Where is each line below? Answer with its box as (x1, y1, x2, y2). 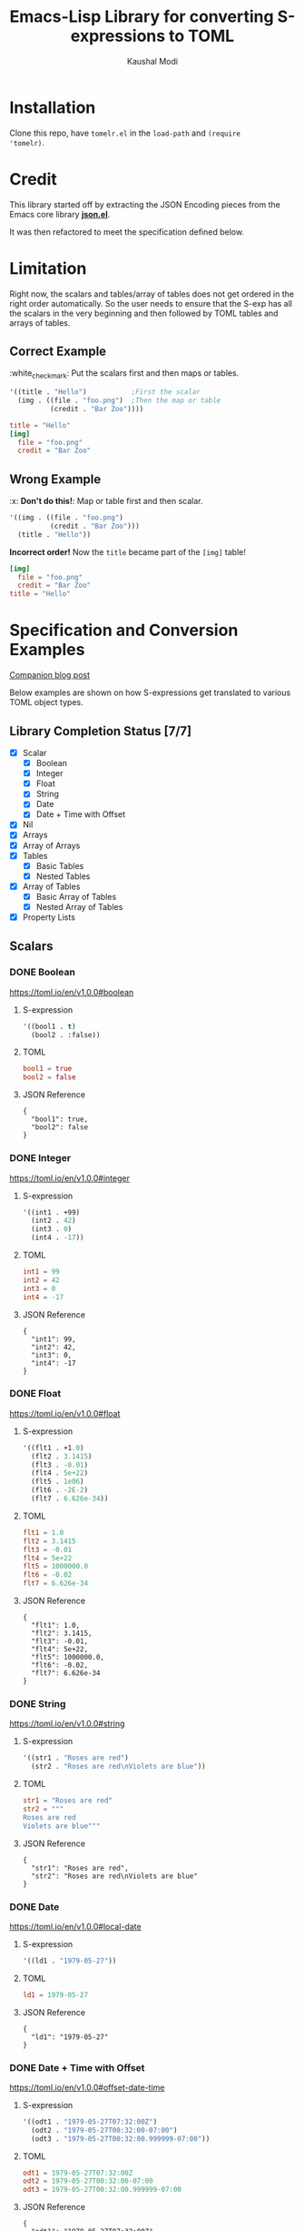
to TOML (169, 25, 235, 46)
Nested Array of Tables (35, 901, 123, 912)
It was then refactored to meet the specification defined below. (9, 226, 245, 237)
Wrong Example (9, 471, 102, 487)
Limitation (9, 257, 87, 278)
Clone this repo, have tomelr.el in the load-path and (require (9, 127, 240, 138)
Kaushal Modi (126, 56, 179, 66)
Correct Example (9, 343, 107, 358)
